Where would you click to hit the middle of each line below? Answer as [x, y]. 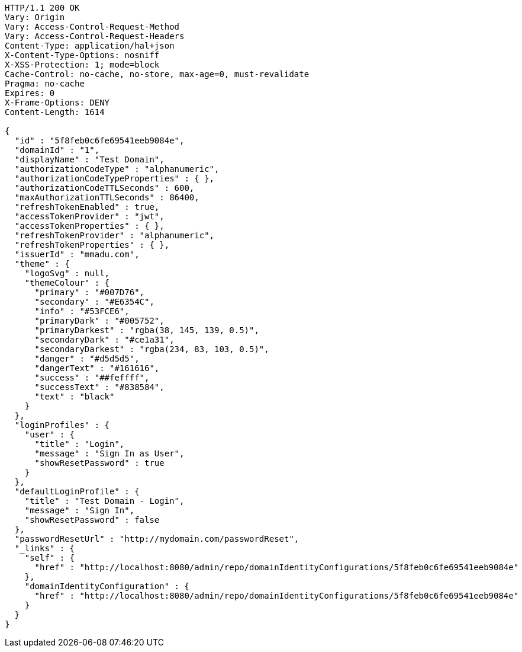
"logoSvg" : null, [67, 273]
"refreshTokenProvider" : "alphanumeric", [115, 235]
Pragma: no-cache [45, 84]
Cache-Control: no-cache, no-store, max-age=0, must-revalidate [157, 74]
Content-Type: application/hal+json [90, 46]
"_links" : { [45, 548]
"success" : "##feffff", [92, 378]
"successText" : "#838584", [99, 387]
